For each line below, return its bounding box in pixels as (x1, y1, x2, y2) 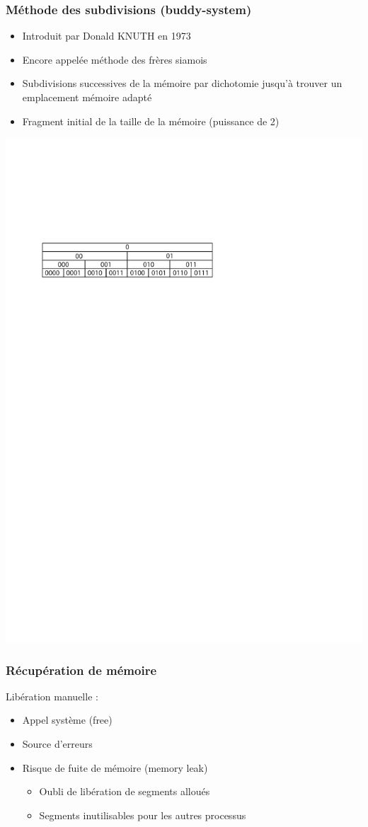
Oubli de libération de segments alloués (39, 784, 210, 799)
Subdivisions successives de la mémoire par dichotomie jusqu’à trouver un (22, 76, 343, 91)
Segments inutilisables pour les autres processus (39, 807, 246, 822)
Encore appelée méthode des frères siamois (22, 52, 207, 66)
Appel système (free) (22, 712, 113, 727)
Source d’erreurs (22, 736, 93, 751)
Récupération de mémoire (6, 661, 157, 678)
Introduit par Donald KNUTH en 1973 (22, 28, 191, 43)
